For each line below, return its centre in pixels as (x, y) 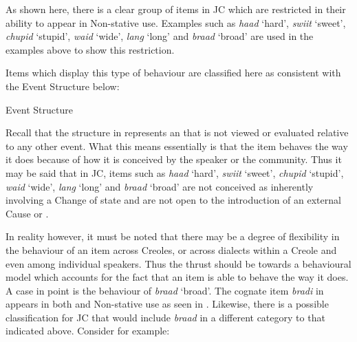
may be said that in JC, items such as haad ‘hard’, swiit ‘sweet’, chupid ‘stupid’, (175, 172)
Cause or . (27, 213)
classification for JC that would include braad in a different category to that (165, 317)
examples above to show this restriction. (90, 49)
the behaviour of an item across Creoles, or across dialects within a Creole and (171, 249)
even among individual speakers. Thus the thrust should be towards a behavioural (178, 263)
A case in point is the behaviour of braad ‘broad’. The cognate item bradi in (165, 290)
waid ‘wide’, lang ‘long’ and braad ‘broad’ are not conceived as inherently (160, 186)
